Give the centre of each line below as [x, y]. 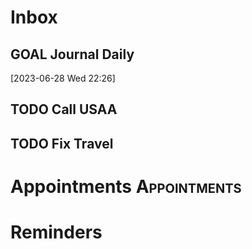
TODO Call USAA [64, 109]
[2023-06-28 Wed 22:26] [63, 78]
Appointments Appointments [126, 186]
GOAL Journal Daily [72, 54]
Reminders [56, 232]
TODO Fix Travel [62, 143]
